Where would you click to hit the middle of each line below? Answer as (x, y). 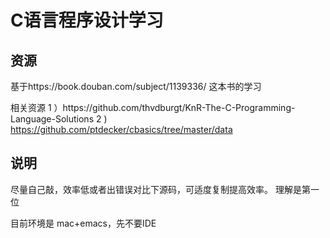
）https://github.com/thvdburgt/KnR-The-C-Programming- (174, 107)
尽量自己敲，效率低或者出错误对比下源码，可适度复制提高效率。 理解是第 (160, 189)
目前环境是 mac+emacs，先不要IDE (83, 223)
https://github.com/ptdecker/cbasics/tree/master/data (121, 129)
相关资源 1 (31, 107)
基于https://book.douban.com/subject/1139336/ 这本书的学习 (136, 86)
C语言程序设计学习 (87, 20)
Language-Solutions (52, 119)
